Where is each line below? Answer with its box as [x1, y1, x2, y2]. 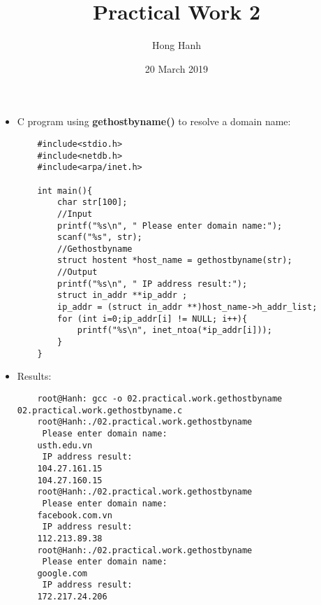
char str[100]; [57, 197, 128, 208]
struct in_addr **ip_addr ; [57, 290, 188, 301]
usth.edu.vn [37, 440, 93, 450]
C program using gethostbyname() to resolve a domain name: [17, 114, 291, 129]
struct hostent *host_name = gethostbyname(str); [57, 255, 292, 266]
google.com [37, 568, 88, 578]
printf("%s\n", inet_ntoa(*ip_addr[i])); [77, 325, 272, 336]
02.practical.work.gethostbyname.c [17, 405, 183, 415]
